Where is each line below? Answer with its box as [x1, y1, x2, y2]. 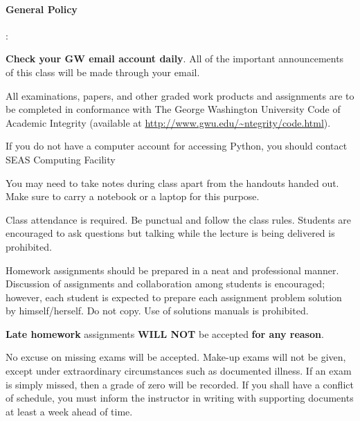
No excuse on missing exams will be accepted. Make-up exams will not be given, [6, 350, 346, 364]
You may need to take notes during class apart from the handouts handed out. [6, 175, 339, 190]
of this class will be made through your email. [6, 64, 200, 79]
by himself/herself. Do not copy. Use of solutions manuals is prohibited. [6, 303, 309, 318]
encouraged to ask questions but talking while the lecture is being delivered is [6, 226, 335, 240]
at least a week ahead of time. [6, 404, 133, 418]
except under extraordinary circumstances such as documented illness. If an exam [6, 364, 352, 378]
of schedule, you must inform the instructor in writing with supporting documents [6, 391, 354, 405]
